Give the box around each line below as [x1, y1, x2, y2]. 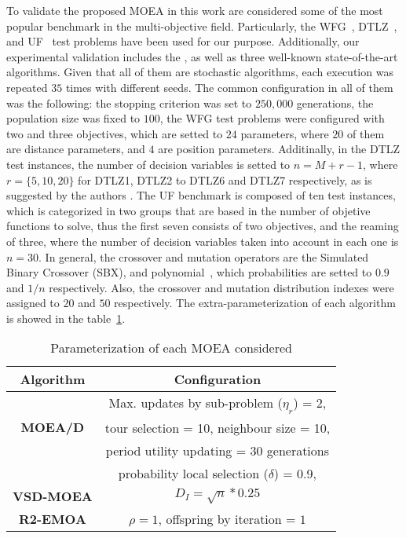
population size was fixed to [6, 110, 141, 126]
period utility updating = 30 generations [105, 441, 330, 459]
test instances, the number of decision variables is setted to [6, 156, 291, 172]
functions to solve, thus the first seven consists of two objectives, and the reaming [6, 218, 399, 234]
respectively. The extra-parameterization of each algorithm [114, 295, 396, 311]
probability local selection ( [118, 463, 269, 482]
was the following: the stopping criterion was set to [6, 94, 252, 111]
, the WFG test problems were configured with [159, 110, 385, 126]
